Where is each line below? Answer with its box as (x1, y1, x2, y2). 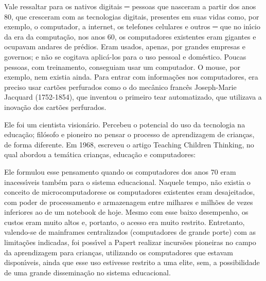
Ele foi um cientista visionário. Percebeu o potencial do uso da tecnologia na (4, 119, 245, 129)
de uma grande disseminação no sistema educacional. (4, 267, 171, 277)
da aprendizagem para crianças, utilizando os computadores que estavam (4, 247, 233, 257)
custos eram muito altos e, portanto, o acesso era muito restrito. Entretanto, (4, 216, 245, 227)
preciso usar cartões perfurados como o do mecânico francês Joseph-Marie (4, 81, 237, 92)
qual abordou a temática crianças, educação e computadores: (4, 149, 196, 160)
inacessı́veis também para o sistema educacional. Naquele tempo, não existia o (4, 176, 251, 187)
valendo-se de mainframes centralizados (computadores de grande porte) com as (4, 227, 256, 237)
